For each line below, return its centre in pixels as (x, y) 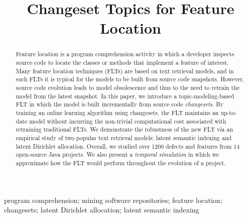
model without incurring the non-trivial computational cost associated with (128, 121)
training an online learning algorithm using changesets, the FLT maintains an (117, 112)
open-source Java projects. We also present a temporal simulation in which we (117, 154)
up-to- (229, 112)
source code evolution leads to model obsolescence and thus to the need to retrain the (128, 87)
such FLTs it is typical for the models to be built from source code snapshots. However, (130, 79)
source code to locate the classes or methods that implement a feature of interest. (122, 63)
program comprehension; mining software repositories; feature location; (113, 200)
